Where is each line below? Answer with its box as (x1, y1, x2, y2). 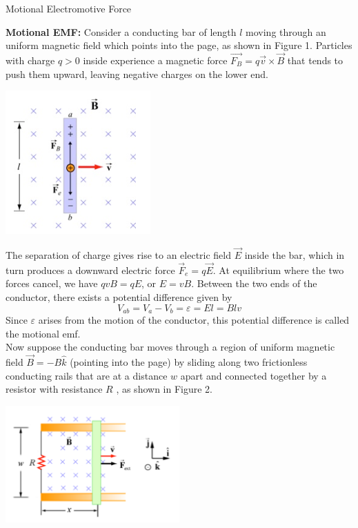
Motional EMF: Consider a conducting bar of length (6, 24, 237, 39)
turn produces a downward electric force (6, 262, 175, 277)
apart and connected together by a (180, 368, 327, 382)
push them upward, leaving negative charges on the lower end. (6, 66, 268, 81)
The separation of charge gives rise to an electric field (6, 248, 232, 262)
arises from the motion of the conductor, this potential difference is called (38, 313, 350, 327)
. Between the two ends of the (191, 276, 317, 291)
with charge (6, 53, 55, 67)
